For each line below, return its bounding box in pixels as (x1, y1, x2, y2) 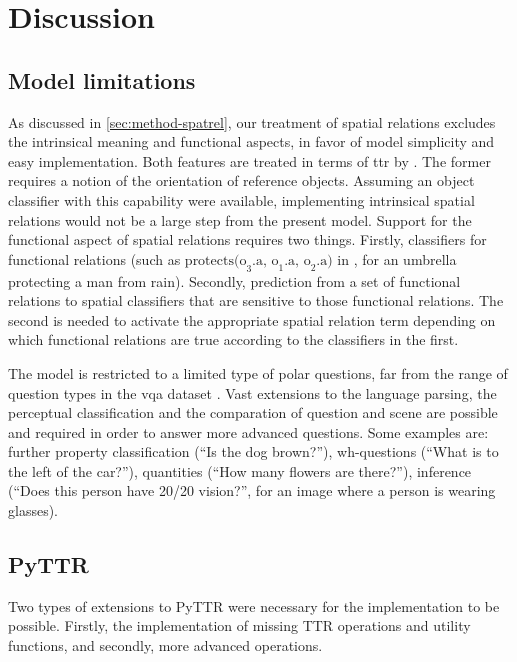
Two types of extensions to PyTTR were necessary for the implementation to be (8, 595, 500, 616)
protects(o (184, 253, 247, 268)
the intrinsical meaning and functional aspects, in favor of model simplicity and (8, 131, 495, 152)
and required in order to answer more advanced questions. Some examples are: (8, 421, 489, 442)
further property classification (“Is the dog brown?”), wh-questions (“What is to (8, 441, 499, 462)
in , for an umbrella (337, 248, 457, 269)
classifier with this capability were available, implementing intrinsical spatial (8, 189, 475, 210)
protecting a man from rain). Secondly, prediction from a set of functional (8, 270, 461, 291)
